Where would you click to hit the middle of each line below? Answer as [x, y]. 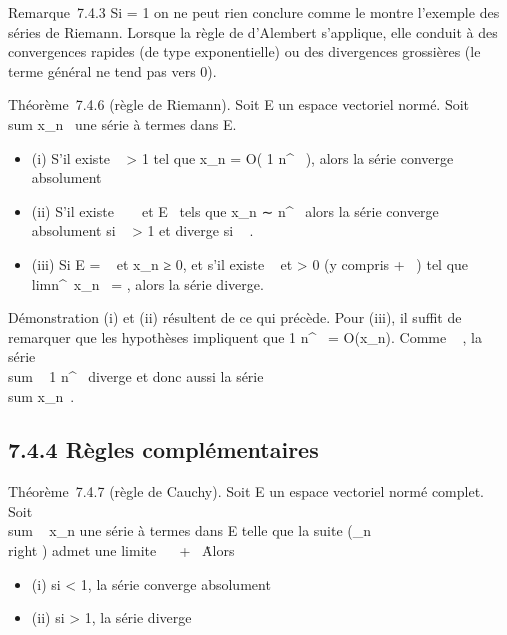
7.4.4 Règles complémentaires [163, 449]
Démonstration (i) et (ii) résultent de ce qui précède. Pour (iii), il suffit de [235, 317]
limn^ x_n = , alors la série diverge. [147, 283]
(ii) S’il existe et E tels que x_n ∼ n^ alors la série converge [235, 210]
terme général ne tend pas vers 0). [112, 70]
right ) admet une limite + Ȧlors [121, 550]
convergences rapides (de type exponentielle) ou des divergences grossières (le [244, 51]
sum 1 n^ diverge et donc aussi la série [136, 375]
